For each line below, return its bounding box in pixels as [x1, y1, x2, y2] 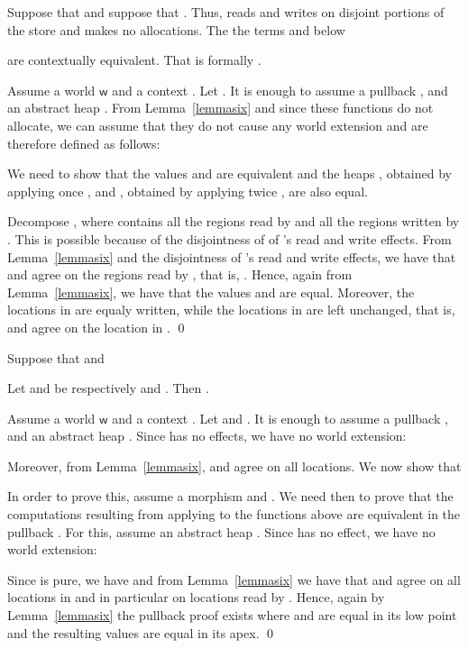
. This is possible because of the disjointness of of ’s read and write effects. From [7, 229, 452, 248]
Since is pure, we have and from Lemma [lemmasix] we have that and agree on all [7, 570, 461, 589]
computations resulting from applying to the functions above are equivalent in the [7, 505, 461, 524]
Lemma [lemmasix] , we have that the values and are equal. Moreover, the [7, 282, 415, 301]
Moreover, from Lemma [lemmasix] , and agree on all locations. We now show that [7, 456, 462, 475]
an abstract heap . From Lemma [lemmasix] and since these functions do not [7, 98, 434, 117]
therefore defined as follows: [7, 133, 161, 152]
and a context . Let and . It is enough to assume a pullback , [112, 408, 448, 427]
